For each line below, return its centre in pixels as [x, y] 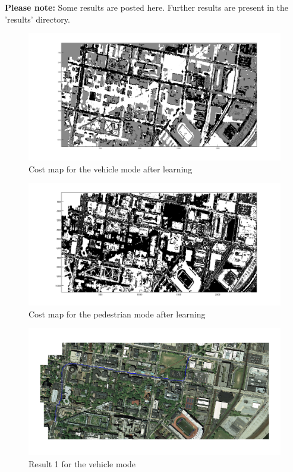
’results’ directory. [37, 19]
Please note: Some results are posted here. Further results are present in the [147, 7]
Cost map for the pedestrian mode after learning [117, 314]
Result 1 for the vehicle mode [82, 464]
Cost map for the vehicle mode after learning [111, 169]
